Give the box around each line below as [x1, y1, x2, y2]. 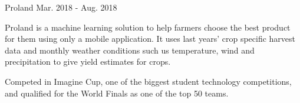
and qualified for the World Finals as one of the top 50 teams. [5, 87, 229, 99]
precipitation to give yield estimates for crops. [5, 55, 171, 68]
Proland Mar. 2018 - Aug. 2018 [5, 1, 117, 13]
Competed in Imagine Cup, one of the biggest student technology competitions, [5, 75, 292, 87]
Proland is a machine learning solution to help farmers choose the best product [5, 21, 291, 33]
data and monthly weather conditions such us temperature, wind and [5, 44, 255, 56]
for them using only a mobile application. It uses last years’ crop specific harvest [5, 32, 296, 45]
